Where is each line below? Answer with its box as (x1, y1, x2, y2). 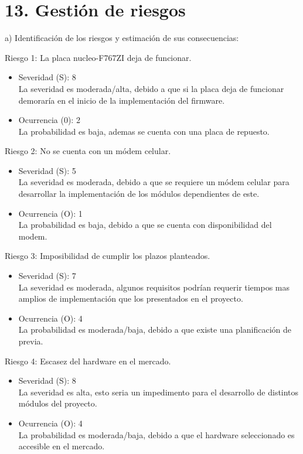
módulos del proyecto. (18, 397, 97, 409)
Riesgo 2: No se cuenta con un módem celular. (5, 145, 171, 157)
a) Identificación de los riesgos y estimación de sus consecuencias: (5, 32, 239, 44)
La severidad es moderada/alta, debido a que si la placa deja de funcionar (18, 82, 284, 94)
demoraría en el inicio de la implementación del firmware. (18, 94, 225, 106)
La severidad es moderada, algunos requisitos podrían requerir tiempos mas (18, 281, 290, 293)
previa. (18, 335, 43, 347)
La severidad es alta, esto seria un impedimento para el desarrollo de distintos (18, 385, 299, 398)
